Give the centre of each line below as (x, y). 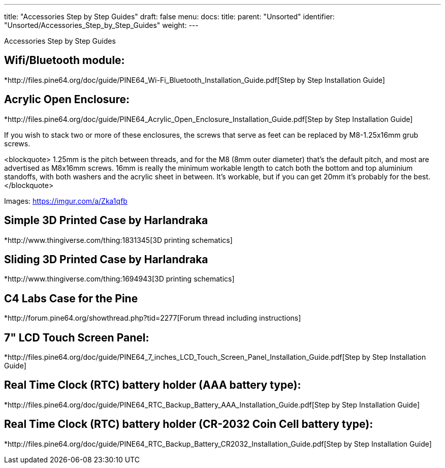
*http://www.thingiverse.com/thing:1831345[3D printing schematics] (118, 240)
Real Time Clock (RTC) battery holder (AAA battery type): (153, 385)
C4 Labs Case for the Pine (71, 298)
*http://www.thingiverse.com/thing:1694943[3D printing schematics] (119, 279)
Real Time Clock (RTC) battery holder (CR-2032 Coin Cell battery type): (189, 424)
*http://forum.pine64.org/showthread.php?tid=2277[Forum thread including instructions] (153, 318)
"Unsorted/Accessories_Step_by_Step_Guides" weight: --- (101, 25)
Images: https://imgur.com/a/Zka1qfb (66, 201)
